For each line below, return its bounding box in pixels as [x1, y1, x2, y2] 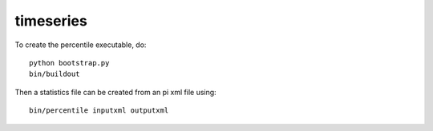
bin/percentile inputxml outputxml [29, 106, 169, 115]
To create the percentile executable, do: [14, 40, 147, 50]
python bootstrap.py [29, 58, 110, 67]
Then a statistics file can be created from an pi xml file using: [14, 87, 216, 97]
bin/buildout [29, 69, 80, 79]
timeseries [14, 12, 87, 30]
